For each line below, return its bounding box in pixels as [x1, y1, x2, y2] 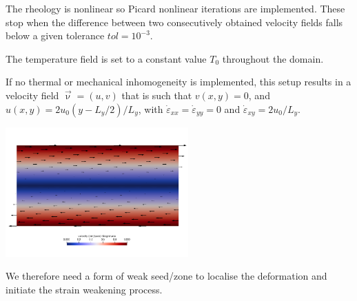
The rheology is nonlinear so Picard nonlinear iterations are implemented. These [6, 1, 345, 15]
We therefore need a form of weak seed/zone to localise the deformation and [6, 269, 327, 283]
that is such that [121, 87, 192, 102]
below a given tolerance [6, 28, 105, 43]
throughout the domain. [222, 51, 324, 65]
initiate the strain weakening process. [6, 282, 163, 296]
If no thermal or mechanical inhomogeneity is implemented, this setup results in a [6, 74, 351, 89]
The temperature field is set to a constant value [6, 51, 207, 65]
